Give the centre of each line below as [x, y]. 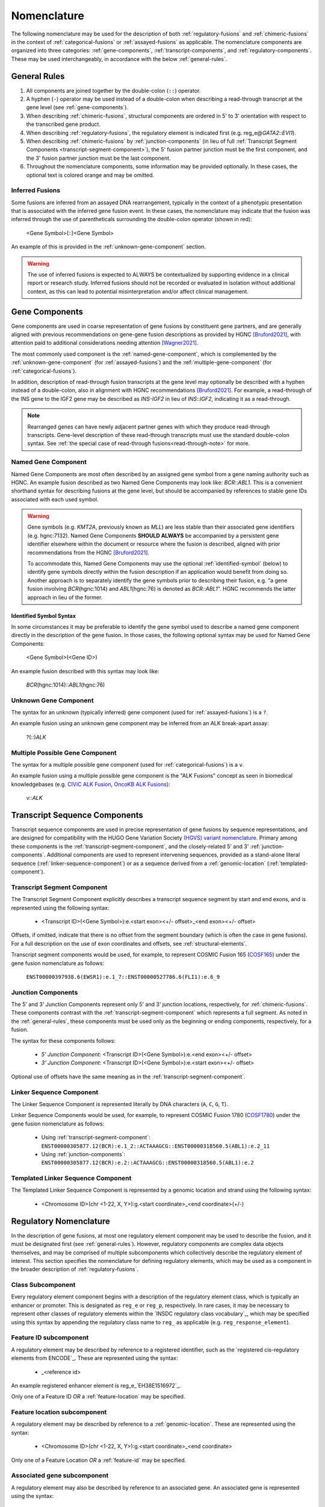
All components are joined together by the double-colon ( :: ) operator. [113, 90]
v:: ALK [34, 798]
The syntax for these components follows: [63, 1040]
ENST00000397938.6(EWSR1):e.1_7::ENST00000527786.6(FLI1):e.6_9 [123, 977]
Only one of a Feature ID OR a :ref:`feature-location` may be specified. [98, 1397]
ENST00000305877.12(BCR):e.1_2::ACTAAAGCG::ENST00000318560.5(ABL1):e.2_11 [156, 1146]
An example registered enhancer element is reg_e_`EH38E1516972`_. [96, 1385]
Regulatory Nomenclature [61, 1221]
